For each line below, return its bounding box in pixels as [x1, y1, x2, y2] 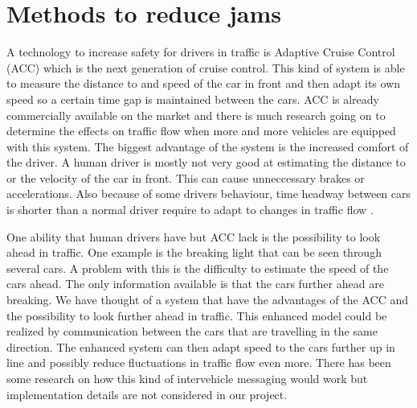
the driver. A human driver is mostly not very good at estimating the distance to [6, 154, 406, 171]
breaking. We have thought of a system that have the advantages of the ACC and [6, 291, 408, 308]
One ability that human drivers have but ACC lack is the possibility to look [6, 228, 381, 245]
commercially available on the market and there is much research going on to [6, 106, 386, 123]
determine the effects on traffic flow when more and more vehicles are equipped [6, 122, 396, 139]
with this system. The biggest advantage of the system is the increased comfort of [6, 138, 409, 155]
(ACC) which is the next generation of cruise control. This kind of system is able [6, 59, 405, 76]
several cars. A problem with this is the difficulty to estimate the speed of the [6, 259, 389, 276]
